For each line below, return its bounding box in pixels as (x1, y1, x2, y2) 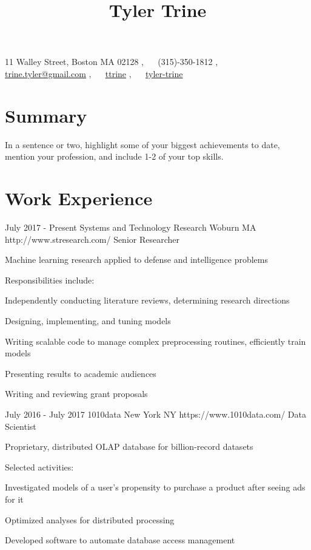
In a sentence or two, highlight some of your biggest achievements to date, (5, 138, 280, 151)
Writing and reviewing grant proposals (5, 387, 148, 400)
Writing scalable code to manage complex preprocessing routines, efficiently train (5, 334, 306, 347)
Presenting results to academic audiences (5, 367, 156, 379)
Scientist (5, 419, 36, 432)
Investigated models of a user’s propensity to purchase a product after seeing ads (5, 481, 306, 494)
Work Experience (5, 186, 153, 211)
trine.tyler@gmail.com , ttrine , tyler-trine (5, 67, 183, 80)
